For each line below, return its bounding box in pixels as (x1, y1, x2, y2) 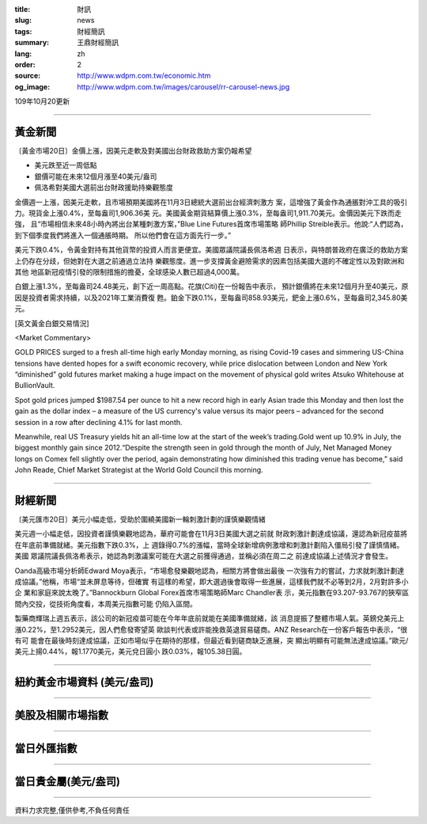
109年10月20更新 (14, 97, 70, 106)
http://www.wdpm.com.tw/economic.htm (77, 71, 211, 81)
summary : (14, 38, 50, 47)
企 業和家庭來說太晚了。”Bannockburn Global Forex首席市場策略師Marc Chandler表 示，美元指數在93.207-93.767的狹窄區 (14, 588, 410, 598)
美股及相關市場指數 (14, 708, 108, 722)
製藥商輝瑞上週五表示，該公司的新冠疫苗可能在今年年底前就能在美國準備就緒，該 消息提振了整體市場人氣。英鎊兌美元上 (14, 613, 405, 623)
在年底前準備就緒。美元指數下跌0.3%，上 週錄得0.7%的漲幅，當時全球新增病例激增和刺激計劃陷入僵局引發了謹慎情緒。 (14, 540, 404, 549)
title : (14, 5, 31, 13)
